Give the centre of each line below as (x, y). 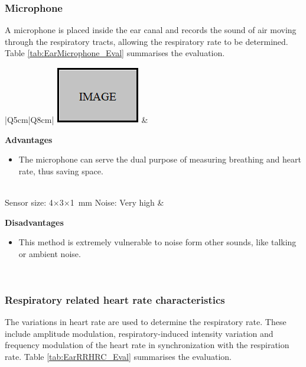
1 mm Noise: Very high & (117, 202)
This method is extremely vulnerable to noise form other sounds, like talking (157, 242)
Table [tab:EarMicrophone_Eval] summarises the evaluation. (115, 53)
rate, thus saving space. (61, 170)
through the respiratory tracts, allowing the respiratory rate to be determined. (147, 41)
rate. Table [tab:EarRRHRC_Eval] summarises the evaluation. (118, 356)
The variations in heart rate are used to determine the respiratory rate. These (146, 322)
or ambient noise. (50, 253)
